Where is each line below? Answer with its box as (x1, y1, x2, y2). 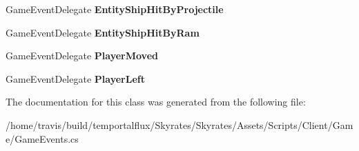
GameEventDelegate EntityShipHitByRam (6, 25, 200, 39)
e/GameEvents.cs (6, 131, 79, 145)
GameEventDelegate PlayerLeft (6, 71, 145, 85)
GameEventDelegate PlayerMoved (6, 48, 158, 63)
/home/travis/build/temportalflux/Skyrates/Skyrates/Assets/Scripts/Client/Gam (6, 117, 353, 132)
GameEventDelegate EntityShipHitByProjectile (6, 2, 224, 16)
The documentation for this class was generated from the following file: (6, 94, 306, 109)
